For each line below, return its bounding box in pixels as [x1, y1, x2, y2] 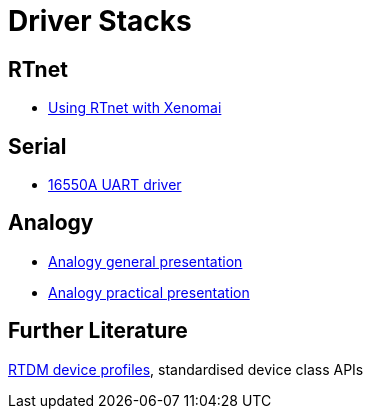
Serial [8, 133, 67, 159]
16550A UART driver [48, 176, 182, 194]
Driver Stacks [8, 4, 192, 38]
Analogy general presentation [48, 252, 243, 270]
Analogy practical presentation [48, 283, 250, 301]
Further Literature [8, 318, 188, 344]
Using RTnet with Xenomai [48, 99, 222, 117]
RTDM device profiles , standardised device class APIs [8, 360, 364, 378]
